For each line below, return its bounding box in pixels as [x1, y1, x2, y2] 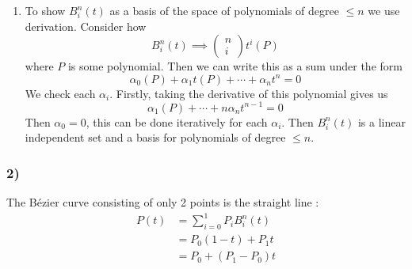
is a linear [357, 113, 406, 130]
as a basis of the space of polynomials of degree [109, 2, 339, 18]
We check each [25, 85, 96, 101]
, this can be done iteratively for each [86, 113, 268, 130]
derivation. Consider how [25, 17, 147, 34]
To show [25, 2, 66, 18]
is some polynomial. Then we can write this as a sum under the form [67, 58, 402, 74]
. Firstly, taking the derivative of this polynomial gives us [109, 85, 388, 101]
